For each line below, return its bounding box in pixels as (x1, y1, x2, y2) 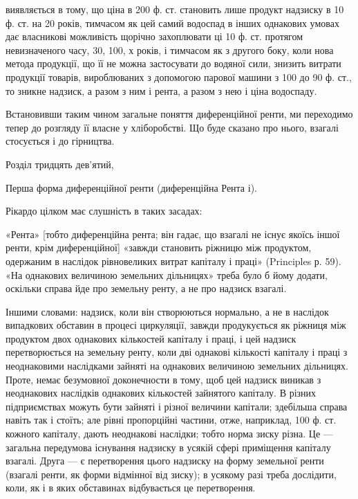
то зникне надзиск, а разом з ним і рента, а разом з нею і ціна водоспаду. (6, 83, 317, 98)
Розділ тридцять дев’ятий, (6, 156, 114, 171)
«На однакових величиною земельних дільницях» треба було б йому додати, (6, 267, 328, 282)
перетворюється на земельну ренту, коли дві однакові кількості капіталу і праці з (6, 345, 348, 359)
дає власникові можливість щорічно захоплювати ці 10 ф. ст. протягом (6, 29, 303, 44)
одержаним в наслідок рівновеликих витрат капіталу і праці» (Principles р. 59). (6, 253, 341, 268)
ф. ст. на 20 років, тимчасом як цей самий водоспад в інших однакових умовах (6, 15, 339, 30)
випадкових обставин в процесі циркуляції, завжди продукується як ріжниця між (6, 318, 346, 332)
